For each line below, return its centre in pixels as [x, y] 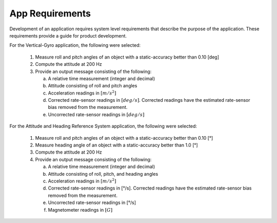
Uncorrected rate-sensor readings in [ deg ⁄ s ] [96, 114]
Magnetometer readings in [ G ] [80, 210]
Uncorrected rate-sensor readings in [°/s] [92, 202]
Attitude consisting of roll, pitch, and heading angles [103, 174]
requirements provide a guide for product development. [68, 35]
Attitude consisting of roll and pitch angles [93, 86]
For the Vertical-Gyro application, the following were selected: [75, 45]
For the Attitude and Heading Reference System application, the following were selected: [103, 126]
